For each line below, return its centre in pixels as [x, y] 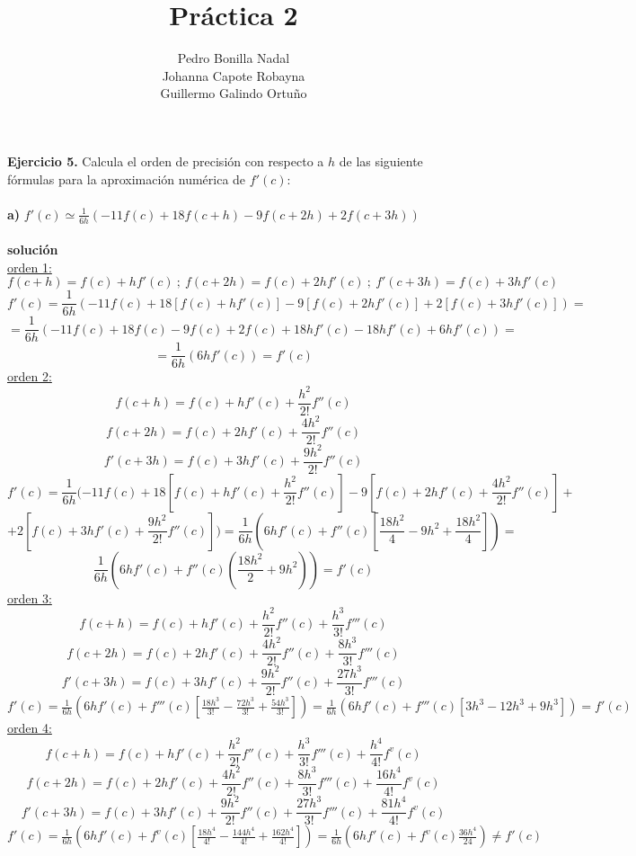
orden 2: [30, 376]
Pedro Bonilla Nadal [234, 58]
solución [33, 250]
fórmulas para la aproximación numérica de [127, 178]
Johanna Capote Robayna [234, 75]
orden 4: [30, 728]
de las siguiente [381, 160]
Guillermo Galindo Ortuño [234, 93]
